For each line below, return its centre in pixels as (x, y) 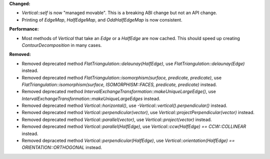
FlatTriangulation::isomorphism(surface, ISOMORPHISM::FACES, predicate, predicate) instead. (119, 84)
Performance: (24, 29)
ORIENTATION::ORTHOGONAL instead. (62, 147)
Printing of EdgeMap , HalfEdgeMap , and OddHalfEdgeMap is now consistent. (102, 19)
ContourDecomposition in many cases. (62, 45)
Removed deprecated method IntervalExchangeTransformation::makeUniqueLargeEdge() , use (119, 91)
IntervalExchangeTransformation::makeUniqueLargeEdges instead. (91, 98)
